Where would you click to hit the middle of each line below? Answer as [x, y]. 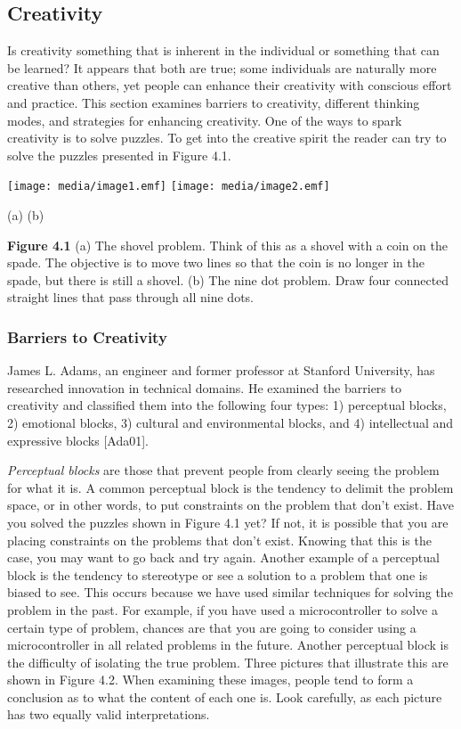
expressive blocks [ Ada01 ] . [78, 440]
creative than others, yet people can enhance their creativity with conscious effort [230, 85]
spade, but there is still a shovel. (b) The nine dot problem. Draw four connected [228, 279]
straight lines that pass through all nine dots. [130, 297]
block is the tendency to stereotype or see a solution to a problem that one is [218, 574]
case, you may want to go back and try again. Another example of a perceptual [223, 557]
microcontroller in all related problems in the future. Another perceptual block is [228, 645]
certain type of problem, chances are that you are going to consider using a [212, 627]
